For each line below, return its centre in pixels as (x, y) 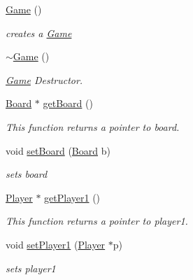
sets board (27, 174)
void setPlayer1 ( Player (56, 244)
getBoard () (68, 103)
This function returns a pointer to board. (93, 126)
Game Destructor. (44, 79)
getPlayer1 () (72, 197)
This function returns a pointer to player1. (97, 221)
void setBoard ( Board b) (58, 150)
